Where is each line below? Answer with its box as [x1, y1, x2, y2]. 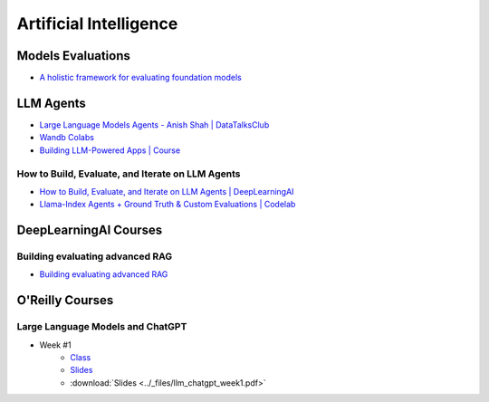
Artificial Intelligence [16, 14, 178, 33]
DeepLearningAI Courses [16, 223, 163, 238]
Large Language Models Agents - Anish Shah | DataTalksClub [39, 119, 270, 130]
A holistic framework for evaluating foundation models [39, 72, 242, 83]
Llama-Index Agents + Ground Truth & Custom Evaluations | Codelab [39, 199, 296, 210]
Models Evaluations [16, 48, 131, 63]
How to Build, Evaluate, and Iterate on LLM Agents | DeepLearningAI [39, 186, 294, 196]
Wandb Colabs [39, 132, 95, 143]
